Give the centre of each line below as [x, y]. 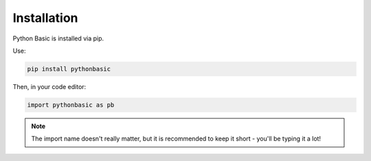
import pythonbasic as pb [71, 105]
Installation [45, 18]
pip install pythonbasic [69, 69]
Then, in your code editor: [49, 86]
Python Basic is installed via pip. [58, 38]
